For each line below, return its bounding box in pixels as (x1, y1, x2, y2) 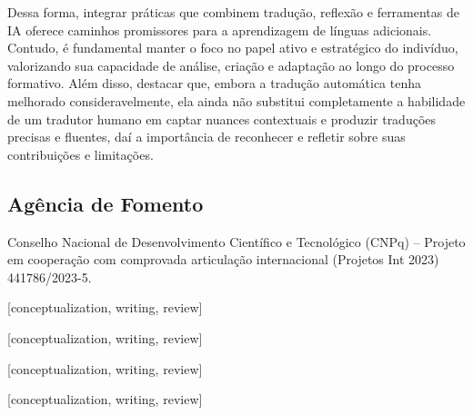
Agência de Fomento (7, 189, 204, 217)
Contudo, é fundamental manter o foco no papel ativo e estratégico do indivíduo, (7, 38, 458, 57)
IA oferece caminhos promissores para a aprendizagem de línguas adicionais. (7, 20, 432, 39)
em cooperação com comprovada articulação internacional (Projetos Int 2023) (7, 250, 439, 269)
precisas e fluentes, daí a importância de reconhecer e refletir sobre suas (7, 127, 406, 146)
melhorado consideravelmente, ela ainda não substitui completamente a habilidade (7, 91, 466, 110)
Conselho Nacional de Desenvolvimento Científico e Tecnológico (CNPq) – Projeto (7, 232, 466, 251)
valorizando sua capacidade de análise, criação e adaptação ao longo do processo (7, 55, 455, 74)
